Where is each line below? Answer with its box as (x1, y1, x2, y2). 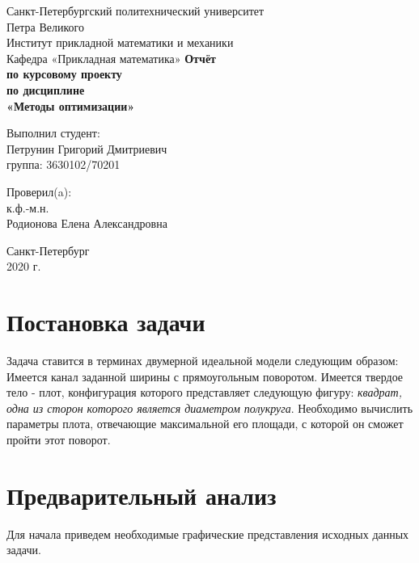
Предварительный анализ (6, 478, 277, 511)
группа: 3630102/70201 (6, 156, 121, 173)
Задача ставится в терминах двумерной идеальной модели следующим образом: (6, 352, 399, 369)
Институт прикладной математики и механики (6, 34, 234, 51)
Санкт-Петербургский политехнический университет (6, 2, 265, 19)
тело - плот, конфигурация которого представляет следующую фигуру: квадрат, (6, 384, 402, 401)
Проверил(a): (6, 183, 72, 200)
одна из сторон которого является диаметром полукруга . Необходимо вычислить (6, 399, 413, 416)
